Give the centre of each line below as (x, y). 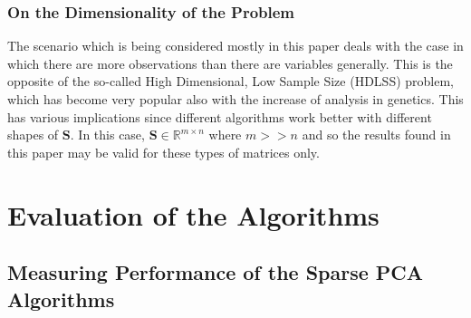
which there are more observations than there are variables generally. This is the (230, 63)
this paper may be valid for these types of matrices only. (163, 152)
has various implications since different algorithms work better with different (220, 116)
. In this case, (107, 135)
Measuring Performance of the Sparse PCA (216, 272)
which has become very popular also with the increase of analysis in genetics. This (235, 99)
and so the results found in (376, 135)
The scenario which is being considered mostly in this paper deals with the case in (235, 46)
